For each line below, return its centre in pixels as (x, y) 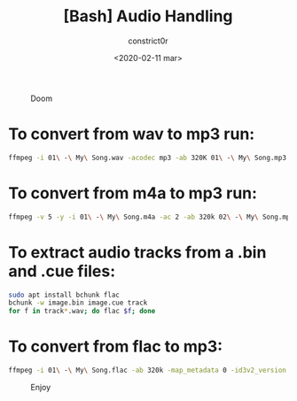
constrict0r (148, 41)
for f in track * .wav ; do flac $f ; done (82, 312)
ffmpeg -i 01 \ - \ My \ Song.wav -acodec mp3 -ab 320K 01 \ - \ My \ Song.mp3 (148, 158)
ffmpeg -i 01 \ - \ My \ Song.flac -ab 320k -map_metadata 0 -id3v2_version (148, 370)
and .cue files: (62, 271)
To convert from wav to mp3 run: (132, 134)
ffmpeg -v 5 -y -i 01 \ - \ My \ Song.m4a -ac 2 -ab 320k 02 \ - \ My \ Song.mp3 (151, 217)
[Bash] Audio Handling (148, 16)
